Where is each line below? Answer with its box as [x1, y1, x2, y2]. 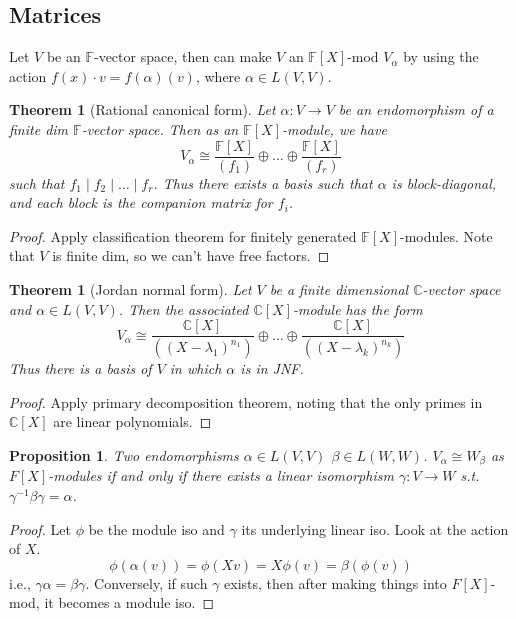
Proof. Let [9, 518, 71, 539]
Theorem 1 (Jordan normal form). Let [9, 279, 252, 300]
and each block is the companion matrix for [9, 192, 273, 213]
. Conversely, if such [85, 572, 208, 593]
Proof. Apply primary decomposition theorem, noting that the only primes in [9, 391, 483, 412]
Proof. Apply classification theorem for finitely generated [9, 225, 357, 246]
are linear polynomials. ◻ [53, 411, 212, 432]
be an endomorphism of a [338, 99, 494, 120]
